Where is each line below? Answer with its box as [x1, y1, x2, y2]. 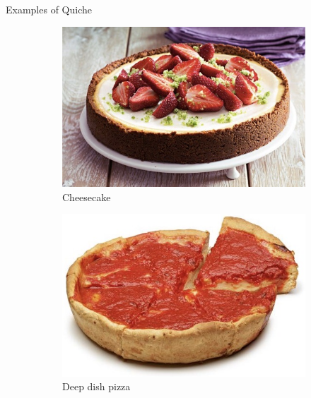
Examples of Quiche [6, 2, 92, 16]
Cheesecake [62, 189, 111, 204]
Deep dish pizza [62, 379, 131, 394]
